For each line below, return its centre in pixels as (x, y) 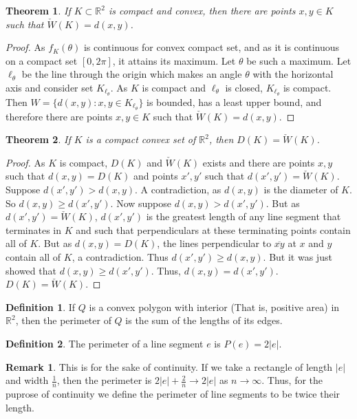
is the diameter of (301, 190)
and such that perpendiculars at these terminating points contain (213, 229)
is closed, (244, 87)
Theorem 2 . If (38, 139)
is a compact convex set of (141, 139)
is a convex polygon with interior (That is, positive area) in (214, 307)
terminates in (34, 229)
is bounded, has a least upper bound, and (234, 101)
